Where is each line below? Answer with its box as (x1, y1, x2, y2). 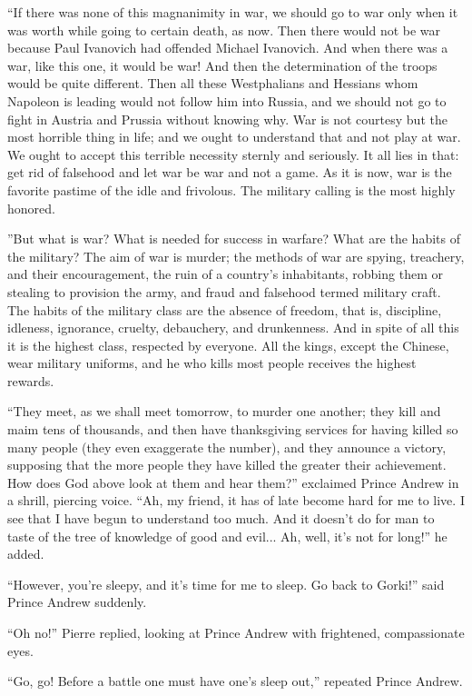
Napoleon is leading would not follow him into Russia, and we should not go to (7, 91, 447, 110)
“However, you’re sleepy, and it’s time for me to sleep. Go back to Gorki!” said (7, 574, 445, 593)
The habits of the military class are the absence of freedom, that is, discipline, (7, 300, 442, 319)
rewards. (7, 371, 54, 390)
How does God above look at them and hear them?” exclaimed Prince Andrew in (7, 472, 459, 492)
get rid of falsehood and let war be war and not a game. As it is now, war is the (7, 163, 452, 182)
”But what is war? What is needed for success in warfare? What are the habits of (7, 229, 460, 248)
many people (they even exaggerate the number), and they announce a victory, (7, 437, 447, 456)
